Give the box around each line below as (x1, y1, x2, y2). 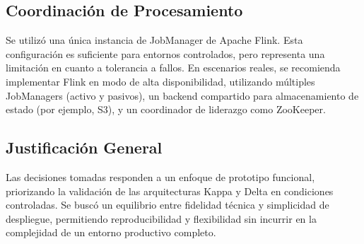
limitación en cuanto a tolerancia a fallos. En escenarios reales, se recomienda (6, 60, 341, 75)
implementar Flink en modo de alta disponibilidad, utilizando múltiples (6, 74, 315, 88)
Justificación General (6, 136, 163, 158)
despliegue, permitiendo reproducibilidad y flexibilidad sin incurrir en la (6, 211, 317, 226)
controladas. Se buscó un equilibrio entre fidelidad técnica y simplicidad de (6, 197, 329, 212)
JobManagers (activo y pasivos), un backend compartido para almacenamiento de (6, 88, 359, 103)
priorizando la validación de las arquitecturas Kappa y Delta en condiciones (6, 183, 334, 198)
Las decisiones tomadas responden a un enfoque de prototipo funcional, (6, 169, 315, 184)
